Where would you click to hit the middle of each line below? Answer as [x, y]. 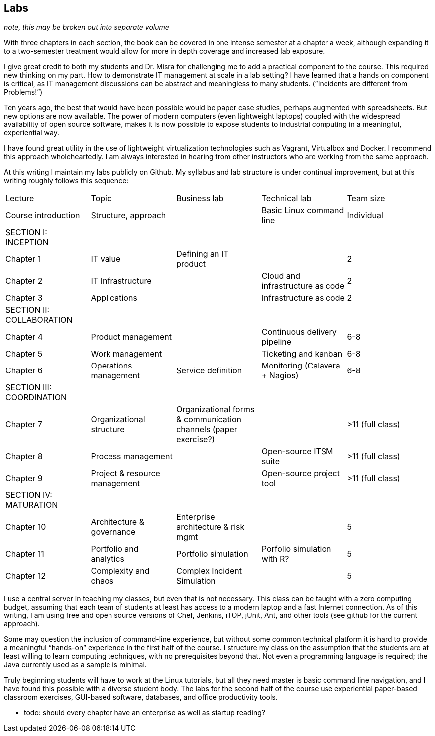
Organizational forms [216, 410]
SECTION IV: [29, 495]
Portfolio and [115, 549]
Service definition [209, 371]
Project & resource [125, 473]
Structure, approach [128, 215]
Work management [126, 354]
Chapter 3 [24, 298]
